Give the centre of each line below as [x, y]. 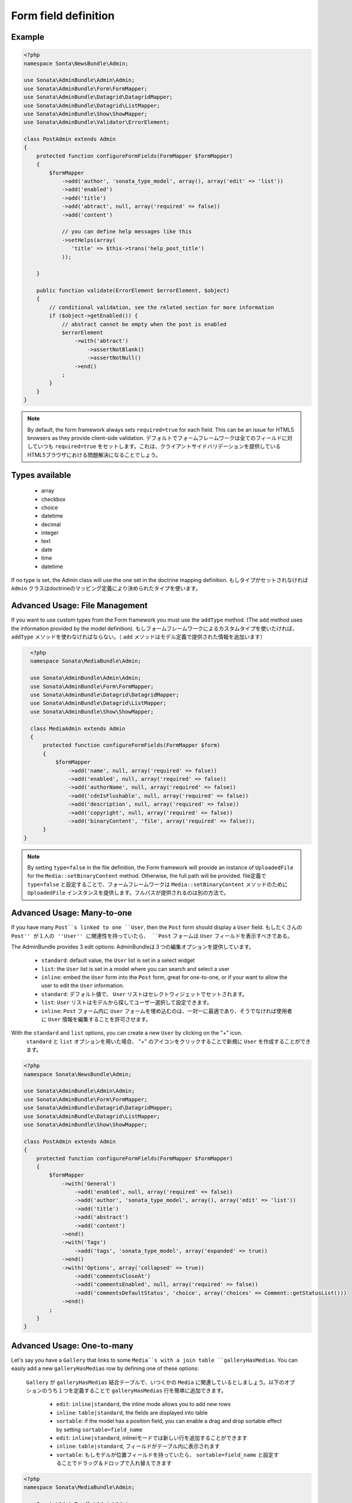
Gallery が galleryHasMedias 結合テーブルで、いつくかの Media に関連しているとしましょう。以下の [155, 1382]
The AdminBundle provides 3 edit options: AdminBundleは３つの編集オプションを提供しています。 [133, 946]
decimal [51, 524]
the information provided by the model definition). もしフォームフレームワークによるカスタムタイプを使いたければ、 [154, 628]
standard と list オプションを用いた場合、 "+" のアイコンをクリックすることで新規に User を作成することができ [168, 1041]
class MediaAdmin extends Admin [78, 728]
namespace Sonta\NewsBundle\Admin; [76, 63]
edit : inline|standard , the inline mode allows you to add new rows [144, 1404]
